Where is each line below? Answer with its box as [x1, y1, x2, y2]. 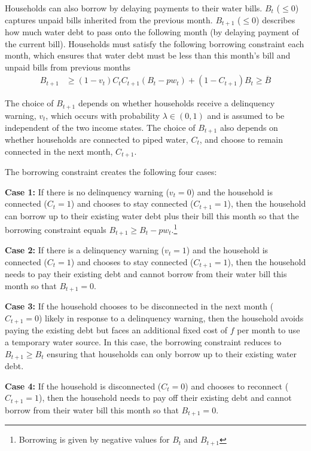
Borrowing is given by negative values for [19, 433, 170, 446]
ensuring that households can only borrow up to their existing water [47, 347, 297, 360]
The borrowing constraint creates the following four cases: [5, 165, 217, 177]
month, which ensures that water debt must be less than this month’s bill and [5, 49, 291, 62]
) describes [256, 13, 295, 26]
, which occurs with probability [45, 109, 160, 121]
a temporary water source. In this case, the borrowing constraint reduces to [5, 336, 282, 348]
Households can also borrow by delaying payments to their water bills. [5, 2, 263, 14]
